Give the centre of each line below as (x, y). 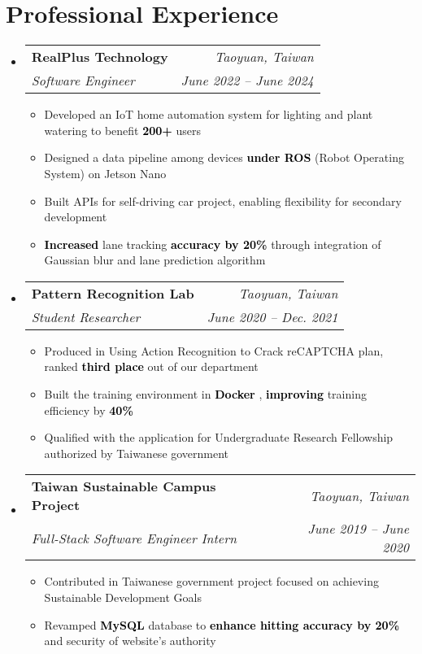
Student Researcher (86, 316)
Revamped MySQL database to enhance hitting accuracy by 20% (222, 624)
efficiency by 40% (89, 410)
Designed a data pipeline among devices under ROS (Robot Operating (224, 157)
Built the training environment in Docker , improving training (205, 394)
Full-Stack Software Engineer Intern (134, 538)
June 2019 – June (358, 529)
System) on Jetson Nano (105, 173)
